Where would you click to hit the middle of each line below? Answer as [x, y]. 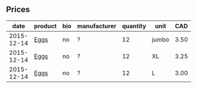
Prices [18, 10]
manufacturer [97, 26]
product [45, 26]
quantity [134, 26]
